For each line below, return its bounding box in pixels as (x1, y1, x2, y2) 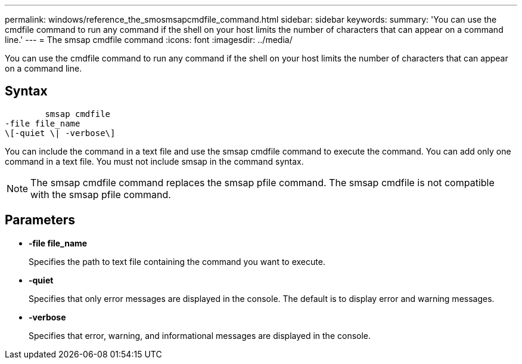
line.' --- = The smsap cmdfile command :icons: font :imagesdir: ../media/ (5, 35, 293, 45)
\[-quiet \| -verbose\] (5, 128, 116, 138)
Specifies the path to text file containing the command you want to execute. (29, 256, 325, 267)
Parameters (5, 212, 75, 228)
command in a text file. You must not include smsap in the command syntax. (5, 156, 304, 166)
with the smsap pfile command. (30, 188, 171, 200)
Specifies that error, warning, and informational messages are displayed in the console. (29, 330, 371, 341)
